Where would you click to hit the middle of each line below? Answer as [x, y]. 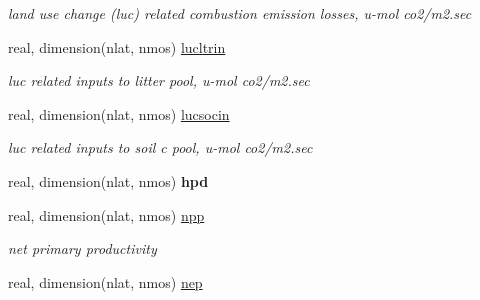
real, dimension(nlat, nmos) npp [106, 214]
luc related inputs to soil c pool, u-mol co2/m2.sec [160, 147]
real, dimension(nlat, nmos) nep [105, 281]
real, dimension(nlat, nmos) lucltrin [117, 46]
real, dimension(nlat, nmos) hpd [108, 180]
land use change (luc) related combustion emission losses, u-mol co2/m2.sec [240, 13]
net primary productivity [82, 248]
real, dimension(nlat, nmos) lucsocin [119, 113]
